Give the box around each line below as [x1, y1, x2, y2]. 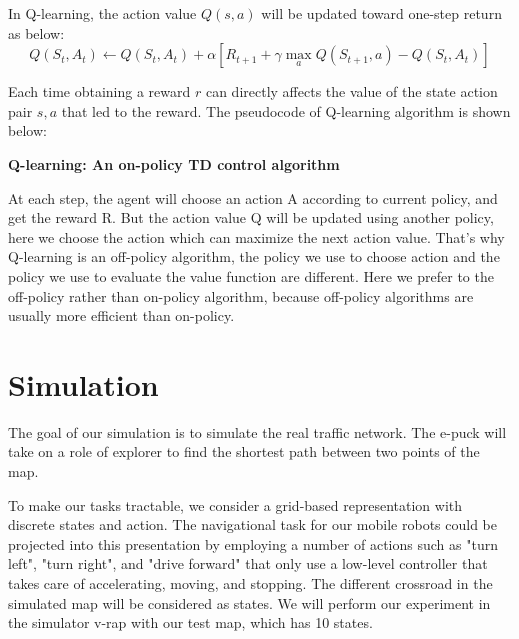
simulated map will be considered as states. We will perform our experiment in [8, 592, 491, 613]
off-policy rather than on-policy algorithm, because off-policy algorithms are [8, 285, 474, 306]
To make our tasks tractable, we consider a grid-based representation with [8, 494, 463, 515]
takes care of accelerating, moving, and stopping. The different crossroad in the [8, 573, 493, 593]
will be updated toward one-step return [261, 3, 502, 23]
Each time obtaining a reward [8, 81, 191, 102]
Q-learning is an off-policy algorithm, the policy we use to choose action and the [8, 246, 500, 267]
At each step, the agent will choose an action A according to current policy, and [8, 187, 498, 208]
